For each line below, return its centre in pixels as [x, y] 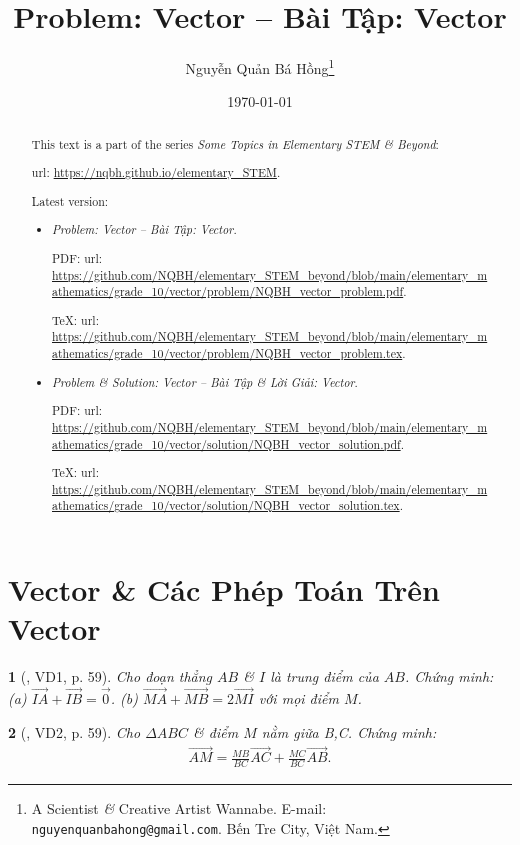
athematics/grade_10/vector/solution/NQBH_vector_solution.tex [226, 505]
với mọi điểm [298, 697]
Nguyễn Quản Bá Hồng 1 [260, 66]
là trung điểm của [324, 676]
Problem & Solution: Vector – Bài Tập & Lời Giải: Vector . [205, 381]
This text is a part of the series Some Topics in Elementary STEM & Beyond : [235, 143]
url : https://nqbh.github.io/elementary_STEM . [156, 172]
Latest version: [70, 200]
